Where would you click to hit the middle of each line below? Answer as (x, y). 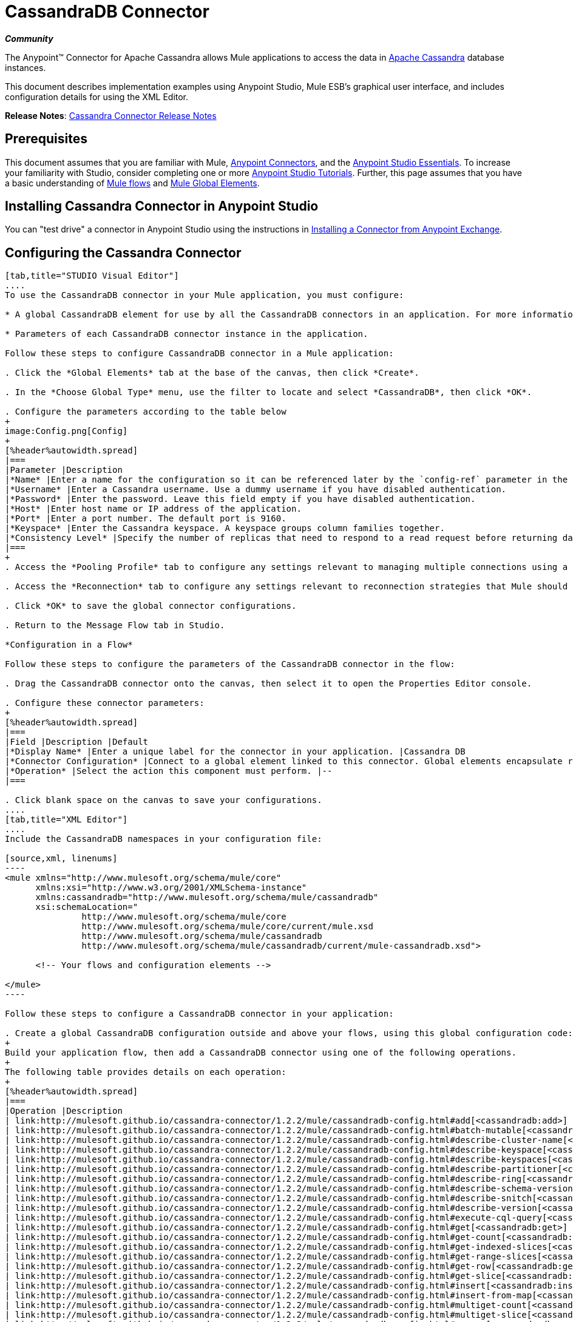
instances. (25, 67)
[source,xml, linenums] (61, 859)
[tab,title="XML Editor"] (66, 820)
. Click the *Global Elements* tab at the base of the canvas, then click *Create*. (212, 373)
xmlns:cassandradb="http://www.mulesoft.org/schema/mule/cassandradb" (207, 897)
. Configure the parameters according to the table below (146, 412)
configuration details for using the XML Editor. (97, 97)
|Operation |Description (64, 1111)
